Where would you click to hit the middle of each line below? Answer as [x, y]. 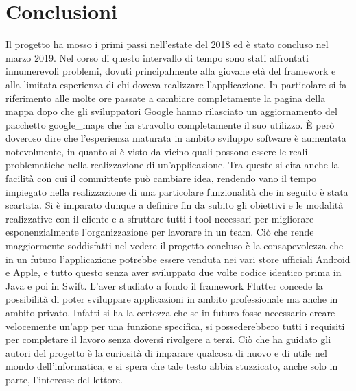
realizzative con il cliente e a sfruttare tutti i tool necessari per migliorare [160, 218]
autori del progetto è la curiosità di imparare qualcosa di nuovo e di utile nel [166, 352]
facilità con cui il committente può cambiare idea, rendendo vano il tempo [161, 178]
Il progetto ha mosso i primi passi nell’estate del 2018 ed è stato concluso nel [167, 44]
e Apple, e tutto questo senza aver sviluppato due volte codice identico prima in [174, 272]
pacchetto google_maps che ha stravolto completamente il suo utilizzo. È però [170, 124]
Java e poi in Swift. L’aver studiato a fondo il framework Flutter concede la [164, 285]
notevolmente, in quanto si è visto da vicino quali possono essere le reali [157, 151]
